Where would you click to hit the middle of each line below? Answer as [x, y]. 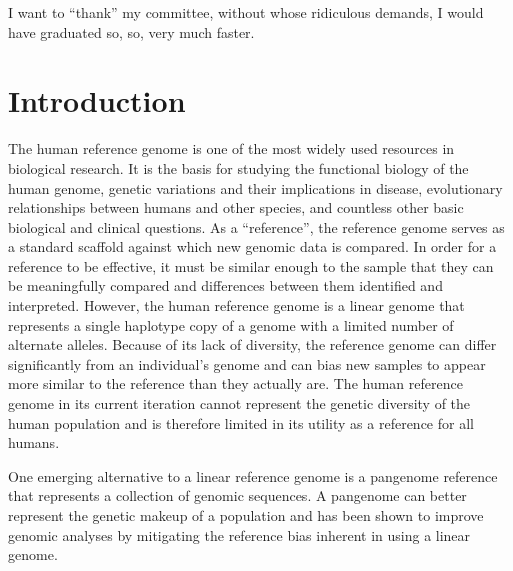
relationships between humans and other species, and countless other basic [236, 207]
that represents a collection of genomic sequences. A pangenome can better [237, 495]
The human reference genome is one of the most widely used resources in [231, 148]
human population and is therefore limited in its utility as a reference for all [241, 422]
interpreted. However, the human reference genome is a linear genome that [236, 305]
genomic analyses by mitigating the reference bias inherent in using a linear [239, 534]
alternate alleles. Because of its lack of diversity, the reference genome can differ [252, 344]
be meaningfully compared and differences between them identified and [225, 285]
